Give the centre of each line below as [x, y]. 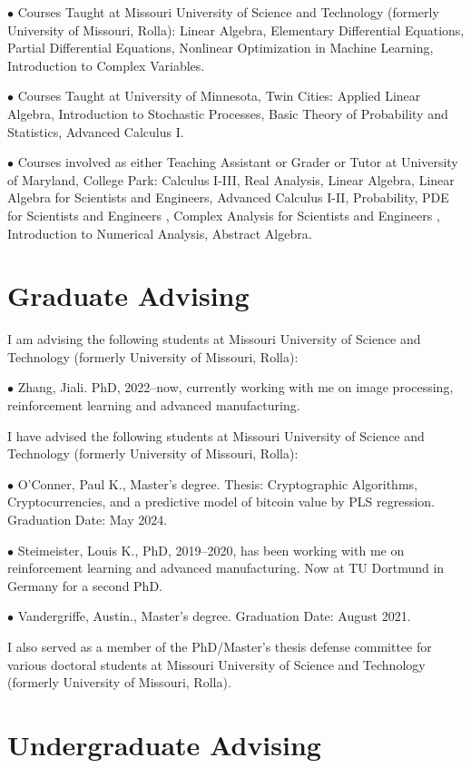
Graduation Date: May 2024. [88, 519]
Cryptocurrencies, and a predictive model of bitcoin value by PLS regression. [221, 502]
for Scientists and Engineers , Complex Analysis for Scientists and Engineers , [224, 215]
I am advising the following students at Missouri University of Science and [214, 339]
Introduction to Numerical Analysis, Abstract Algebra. [160, 233]
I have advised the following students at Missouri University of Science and [216, 435]
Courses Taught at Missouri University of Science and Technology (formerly [228, 12]
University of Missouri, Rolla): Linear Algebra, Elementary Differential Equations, [236, 30]
